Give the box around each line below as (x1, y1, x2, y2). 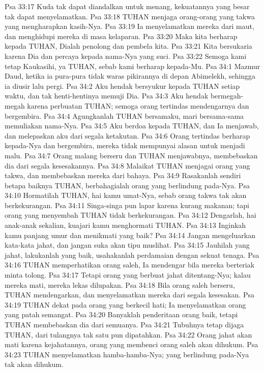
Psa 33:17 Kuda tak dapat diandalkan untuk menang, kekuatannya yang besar (5, 1, 250, 11)
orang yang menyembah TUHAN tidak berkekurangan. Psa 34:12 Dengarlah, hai (5, 210, 256, 220)
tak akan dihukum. (5, 359, 64, 369)
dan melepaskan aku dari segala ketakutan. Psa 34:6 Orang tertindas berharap (5, 130, 250, 141)
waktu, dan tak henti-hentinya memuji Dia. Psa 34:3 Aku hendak (5, 90, 209, 101)
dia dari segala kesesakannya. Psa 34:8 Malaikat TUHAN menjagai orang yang (5, 160, 250, 171)
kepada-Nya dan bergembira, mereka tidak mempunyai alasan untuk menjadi (5, 140, 245, 151)
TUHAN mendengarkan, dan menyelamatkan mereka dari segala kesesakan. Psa (5, 289, 254, 300)
